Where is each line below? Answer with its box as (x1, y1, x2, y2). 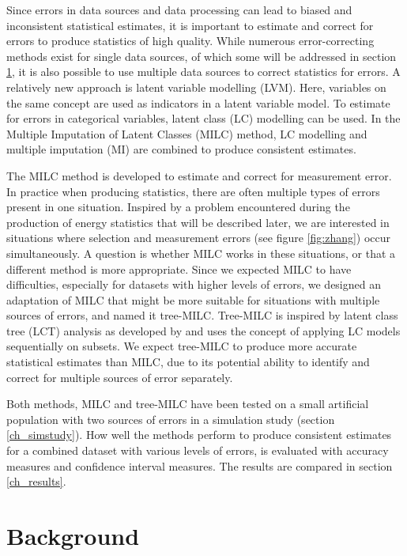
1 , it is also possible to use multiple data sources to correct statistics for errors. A (6, 63, 401, 80)
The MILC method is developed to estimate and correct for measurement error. (6, 167, 392, 183)
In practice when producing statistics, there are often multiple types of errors (6, 183, 380, 199)
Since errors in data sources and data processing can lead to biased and (6, 2, 352, 17)
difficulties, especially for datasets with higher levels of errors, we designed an (6, 276, 381, 293)
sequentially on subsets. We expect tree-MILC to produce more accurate (6, 338, 357, 354)
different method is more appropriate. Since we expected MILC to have (6, 260, 352, 277)
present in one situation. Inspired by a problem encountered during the (6, 199, 350, 215)
